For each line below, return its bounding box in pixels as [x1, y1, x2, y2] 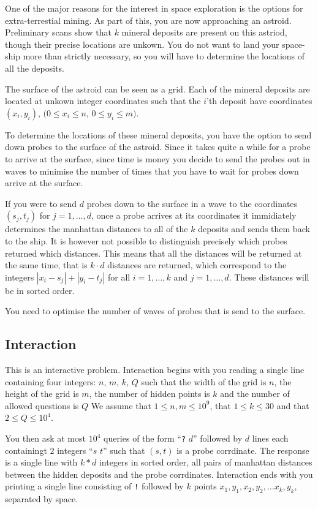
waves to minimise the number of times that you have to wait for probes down [5, 164, 299, 177]
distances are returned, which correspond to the [107, 258, 287, 271]
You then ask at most [5, 432, 86, 445]
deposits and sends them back [198, 222, 310, 235]
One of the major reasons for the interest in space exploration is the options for [5, 2, 303, 14]
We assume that [91, 399, 151, 412]
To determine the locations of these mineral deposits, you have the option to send [5, 128, 312, 141]
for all [107, 270, 131, 283]
